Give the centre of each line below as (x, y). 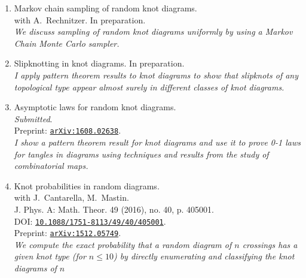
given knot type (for (50, 256)
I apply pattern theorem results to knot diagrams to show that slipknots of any (156, 75)
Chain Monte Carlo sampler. (67, 43)
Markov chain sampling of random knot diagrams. (105, 8)
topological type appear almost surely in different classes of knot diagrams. (149, 87)
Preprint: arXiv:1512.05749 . (68, 233)
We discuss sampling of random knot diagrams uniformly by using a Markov (153, 31)
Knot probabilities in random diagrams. (87, 185)
